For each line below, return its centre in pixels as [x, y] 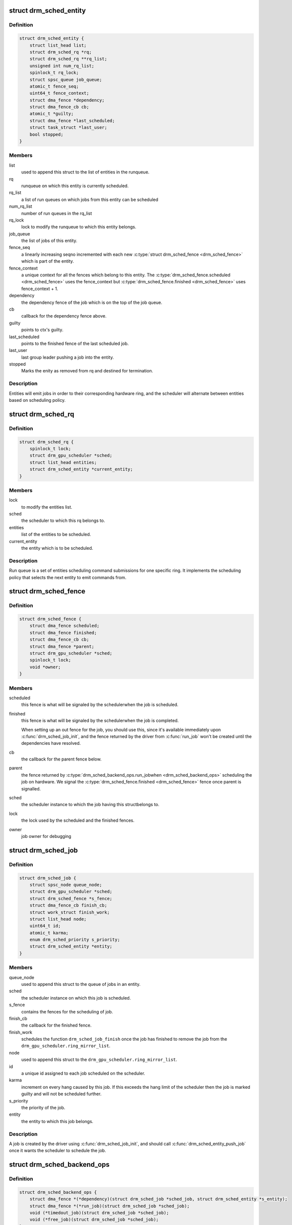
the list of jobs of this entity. [49, 241]
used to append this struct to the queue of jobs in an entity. [81, 984]
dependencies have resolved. [51, 743]
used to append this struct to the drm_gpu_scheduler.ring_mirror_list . [99, 1060]
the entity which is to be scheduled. [57, 548]
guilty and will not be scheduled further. [61, 1094]
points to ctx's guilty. [42, 330]
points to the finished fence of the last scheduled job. [75, 343]
